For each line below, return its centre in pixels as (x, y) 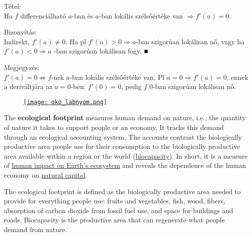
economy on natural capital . (46, 174)
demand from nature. (36, 229)
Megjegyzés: (22, 67)
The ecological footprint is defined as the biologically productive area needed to (122, 191)
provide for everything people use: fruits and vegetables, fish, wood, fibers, (115, 201)
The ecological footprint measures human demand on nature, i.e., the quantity (125, 118)
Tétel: (12, 6)
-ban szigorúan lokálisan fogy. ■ (101, 51)
